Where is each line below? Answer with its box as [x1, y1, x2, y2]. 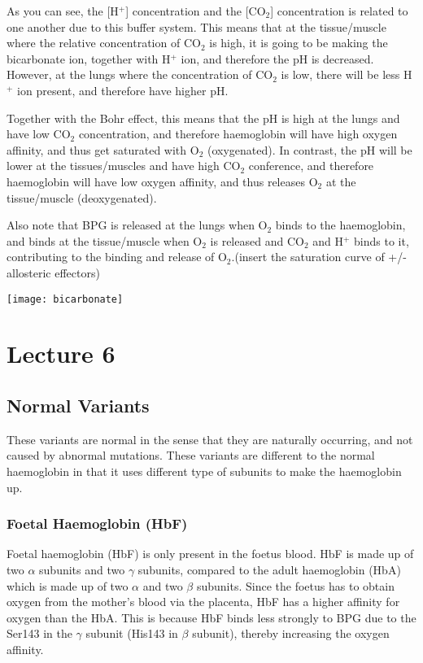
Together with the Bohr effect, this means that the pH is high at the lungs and [7, 109, 400, 126]
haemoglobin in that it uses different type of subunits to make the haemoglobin [7, 462, 402, 479]
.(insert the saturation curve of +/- [231, 248, 407, 265]
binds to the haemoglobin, [275, 216, 406, 233]
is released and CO [210, 232, 304, 249]
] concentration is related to [270, 2, 408, 19]
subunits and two [39, 560, 125, 578]
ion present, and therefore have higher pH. [17, 81, 229, 98]
